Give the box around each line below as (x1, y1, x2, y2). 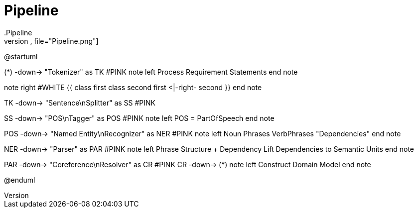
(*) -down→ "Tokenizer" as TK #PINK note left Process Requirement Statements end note (4, 67, 298, 76)
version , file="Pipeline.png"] (4, 36, 99, 45)
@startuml (4, 52, 38, 61)
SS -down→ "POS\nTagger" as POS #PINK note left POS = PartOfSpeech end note (4, 113, 275, 122)
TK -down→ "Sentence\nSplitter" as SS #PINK (4, 98, 156, 107)
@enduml (4, 175, 35, 184)
